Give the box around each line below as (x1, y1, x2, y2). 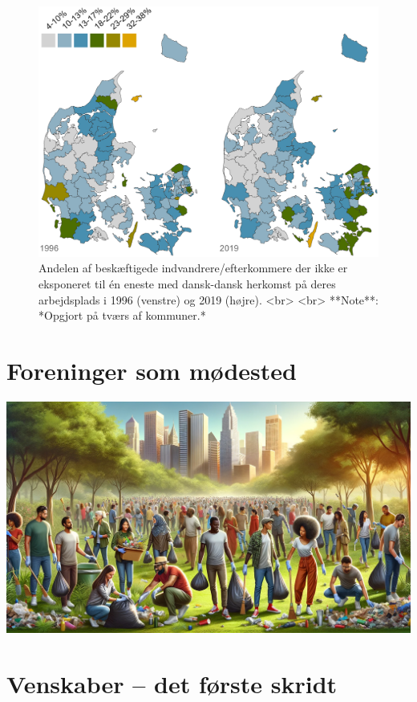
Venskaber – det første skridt (6, 667, 338, 700)
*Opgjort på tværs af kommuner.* (38, 307, 206, 324)
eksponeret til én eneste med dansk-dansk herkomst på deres (38, 275, 336, 292)
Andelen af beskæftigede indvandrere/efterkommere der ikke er (38, 259, 348, 276)
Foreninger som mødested (6, 353, 297, 386)
